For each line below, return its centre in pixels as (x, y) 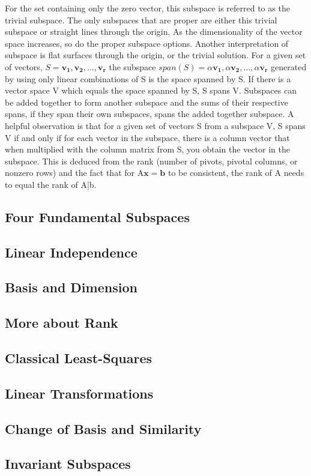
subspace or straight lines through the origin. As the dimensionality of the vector (154, 32)
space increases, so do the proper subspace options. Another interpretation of (147, 43)
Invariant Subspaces (68, 464)
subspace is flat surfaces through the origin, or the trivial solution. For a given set (155, 55)
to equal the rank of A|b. (51, 184)
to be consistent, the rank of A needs (236, 173)
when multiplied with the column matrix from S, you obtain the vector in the (147, 149)
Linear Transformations (79, 393)
